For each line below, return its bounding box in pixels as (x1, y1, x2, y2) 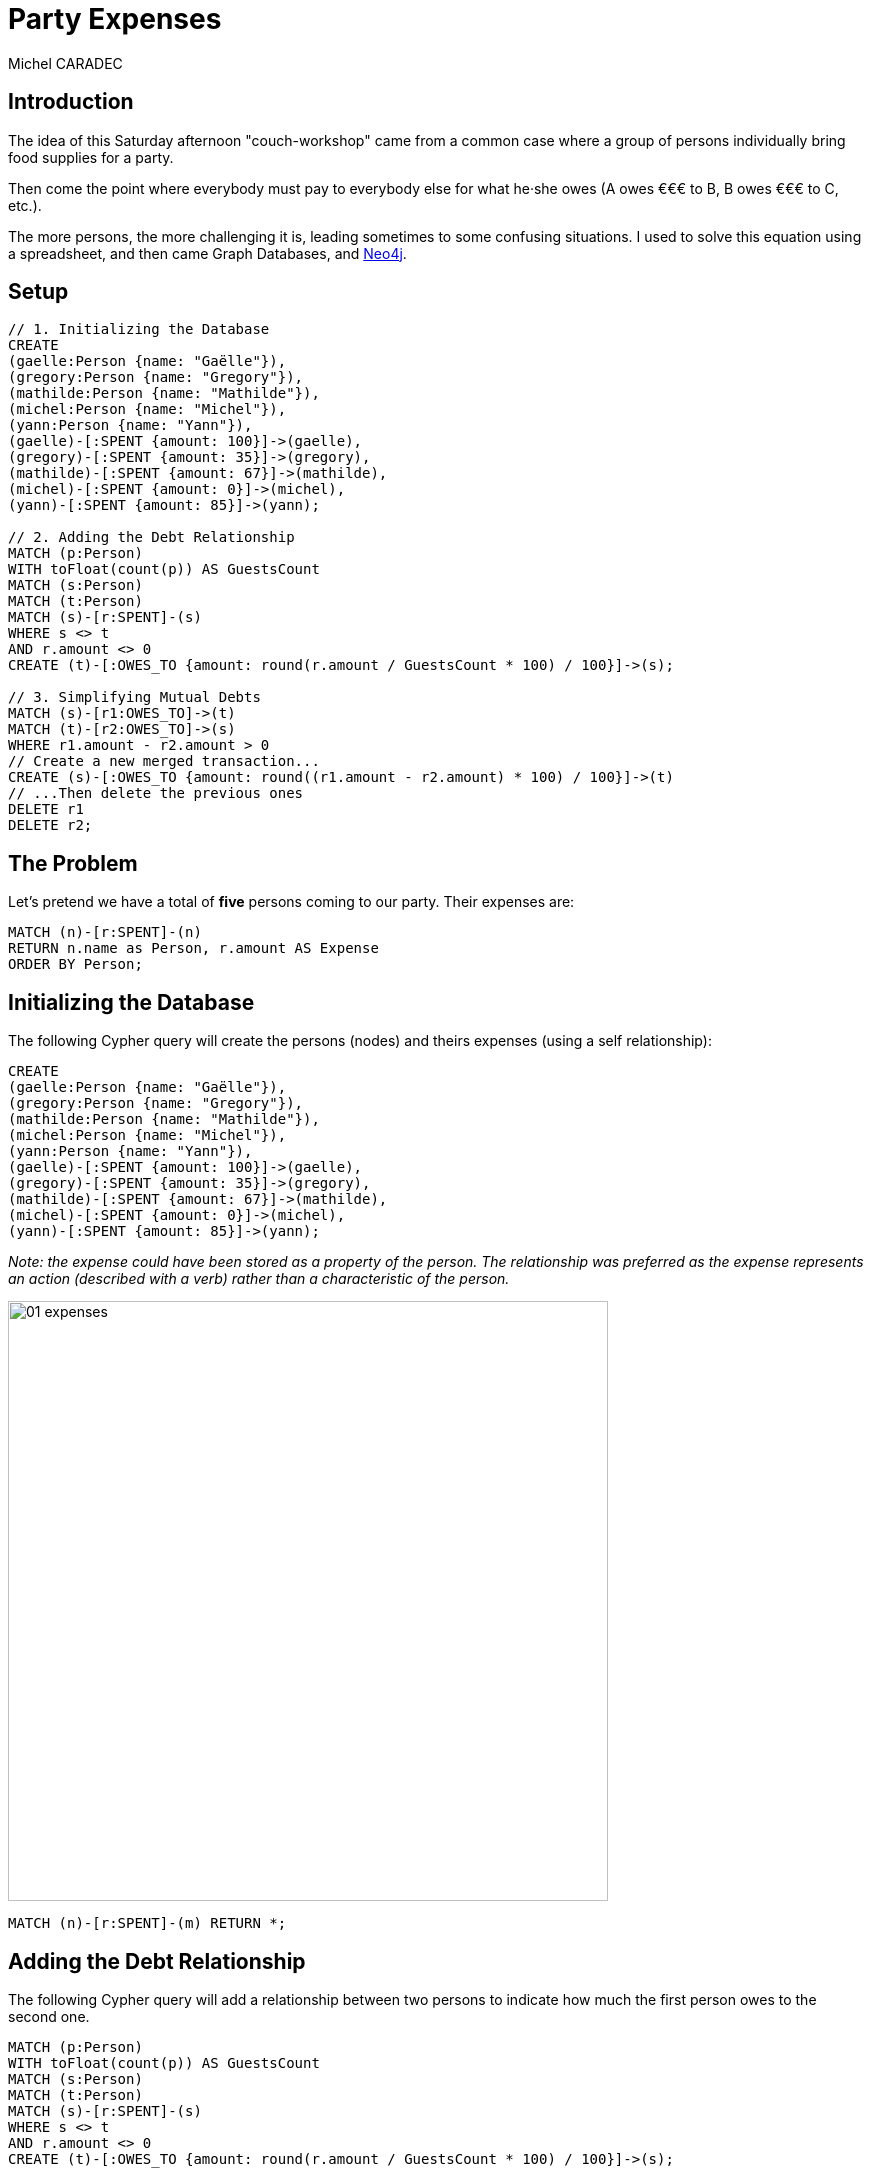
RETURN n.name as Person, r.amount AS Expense (8, 940, 379, 957)
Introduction (8, 89, 134, 115)
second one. (8, 2007, 90, 2025)
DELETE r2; (8, 817, 93, 834)
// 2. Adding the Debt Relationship (8, 529, 295, 546)
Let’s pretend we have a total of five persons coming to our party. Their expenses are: (8, 893, 575, 911)
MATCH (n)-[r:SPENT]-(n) (8, 924, 202, 941)
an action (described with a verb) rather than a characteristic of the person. (8, 1270, 510, 1288)
